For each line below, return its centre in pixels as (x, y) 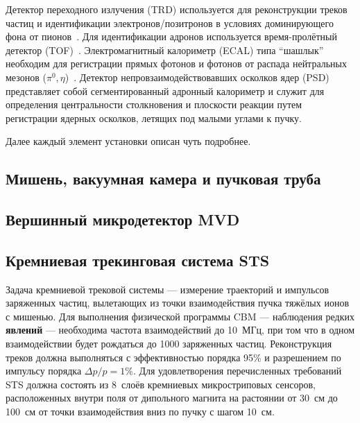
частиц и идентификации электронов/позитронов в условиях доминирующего (170, 23)
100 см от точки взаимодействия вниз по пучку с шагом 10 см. (140, 412)
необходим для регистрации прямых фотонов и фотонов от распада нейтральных (177, 63)
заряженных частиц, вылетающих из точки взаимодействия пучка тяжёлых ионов (178, 303)
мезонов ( (26, 77)
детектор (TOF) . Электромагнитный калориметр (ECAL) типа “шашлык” (165, 50)
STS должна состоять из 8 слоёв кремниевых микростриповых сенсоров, (161, 384)
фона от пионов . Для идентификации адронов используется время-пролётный (171, 36)
